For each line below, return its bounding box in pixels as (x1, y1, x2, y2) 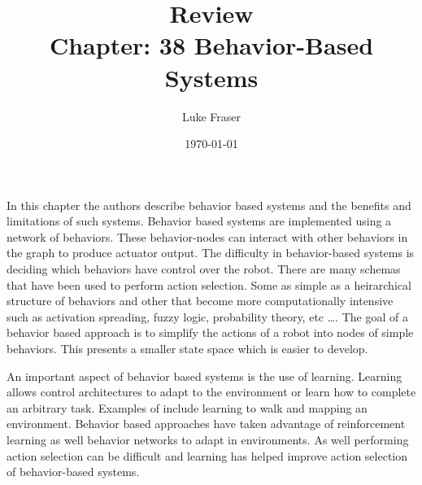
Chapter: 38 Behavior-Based (49, 28, 374, 62)
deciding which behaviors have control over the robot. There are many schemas (7, 260, 401, 277)
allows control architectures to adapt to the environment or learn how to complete (7, 383, 416, 400)
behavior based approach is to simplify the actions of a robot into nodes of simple (7, 324, 414, 341)
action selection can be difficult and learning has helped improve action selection (7, 447, 408, 464)
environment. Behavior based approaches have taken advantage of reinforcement (7, 415, 406, 432)
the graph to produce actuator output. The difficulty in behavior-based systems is (7, 244, 415, 261)
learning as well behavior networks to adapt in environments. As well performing (7, 431, 409, 448)
